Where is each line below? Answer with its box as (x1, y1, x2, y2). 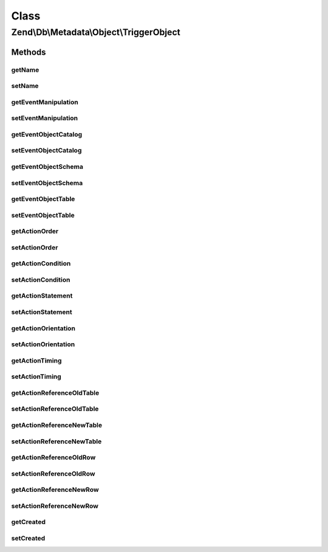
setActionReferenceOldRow (11, 469, 95, 478)
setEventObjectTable (11, 211, 75, 219)
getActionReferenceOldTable (11, 389, 100, 397)
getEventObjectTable (11, 195, 75, 203)
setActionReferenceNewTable (11, 437, 102, 446)
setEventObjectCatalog (11, 146, 82, 155)
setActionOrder (11, 243, 58, 251)
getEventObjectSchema (11, 162, 83, 171)
